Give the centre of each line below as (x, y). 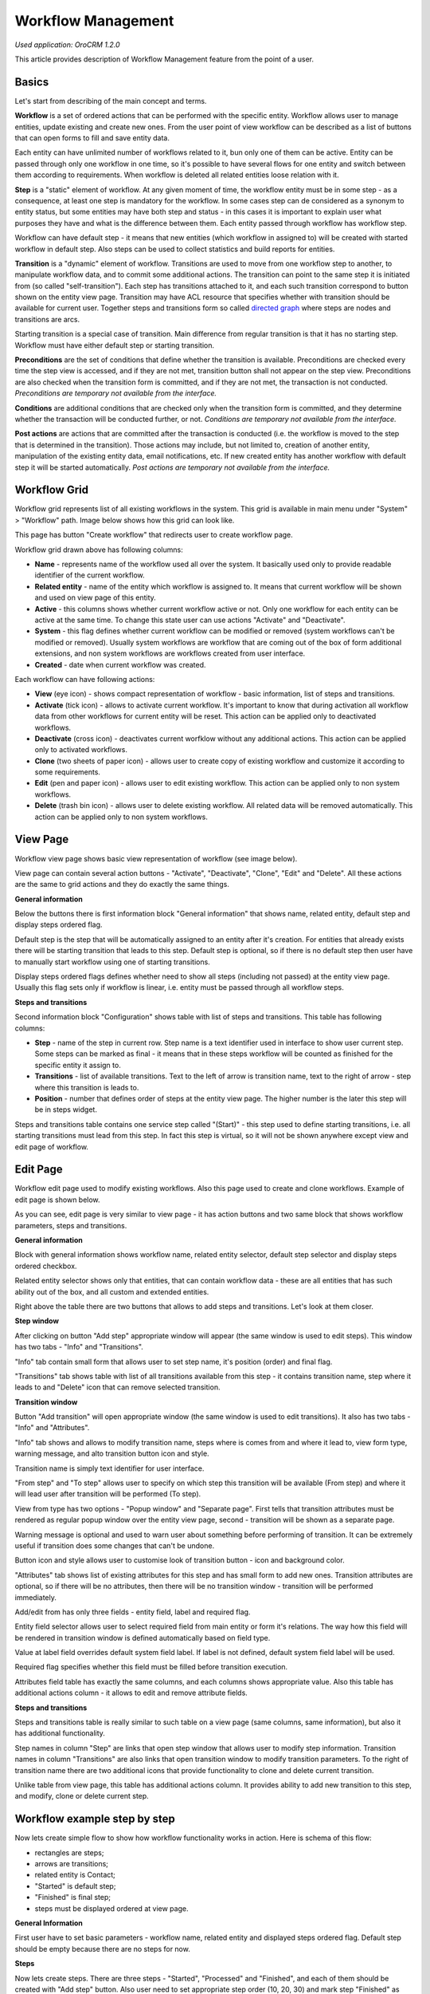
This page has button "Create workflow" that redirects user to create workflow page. (154, 535)
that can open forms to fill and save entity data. (92, 138)
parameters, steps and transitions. (71, 1225)
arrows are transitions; (72, 1864)
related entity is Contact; (75, 1875)
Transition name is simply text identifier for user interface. (109, 1468)
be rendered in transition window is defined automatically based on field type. (143, 1637)
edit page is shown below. (57, 1200)
